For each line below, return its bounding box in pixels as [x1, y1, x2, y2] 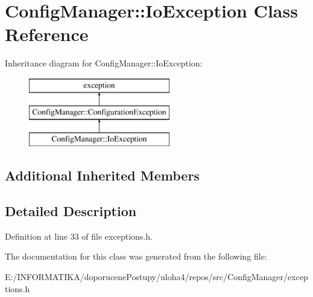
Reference [5, 22, 89, 46]
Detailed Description [5, 202, 137, 220]
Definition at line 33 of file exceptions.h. [5, 229, 153, 242]
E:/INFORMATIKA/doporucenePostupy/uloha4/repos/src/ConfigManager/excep [5, 270, 308, 283]
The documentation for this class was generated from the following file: [5, 250, 267, 263]
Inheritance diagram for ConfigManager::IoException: [5, 57, 203, 69]
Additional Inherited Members [5, 166, 200, 185]
